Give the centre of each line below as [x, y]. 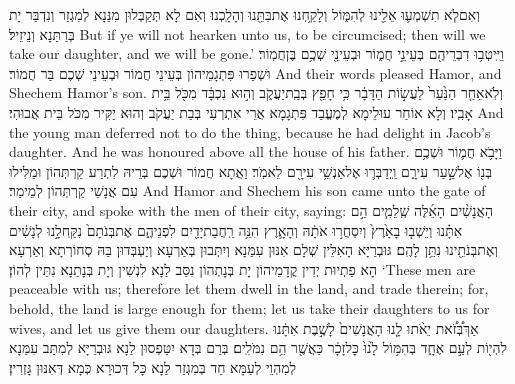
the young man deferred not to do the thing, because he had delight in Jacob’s [250, 131]
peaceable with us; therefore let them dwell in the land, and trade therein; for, [249, 288]
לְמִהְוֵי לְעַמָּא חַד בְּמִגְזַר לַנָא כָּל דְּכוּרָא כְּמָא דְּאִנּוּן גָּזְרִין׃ [153, 366]
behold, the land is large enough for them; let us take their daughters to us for [249, 307]
